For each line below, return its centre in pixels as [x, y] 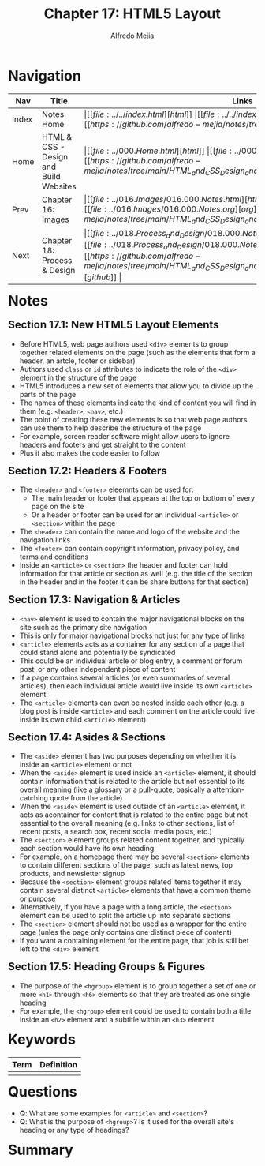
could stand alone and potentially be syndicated [97, 652]
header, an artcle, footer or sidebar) [78, 361]
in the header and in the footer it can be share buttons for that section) [134, 582]
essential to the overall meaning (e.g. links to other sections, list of [127, 823]
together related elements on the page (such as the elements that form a [137, 352]
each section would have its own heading [87, 849]
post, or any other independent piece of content [97, 669]
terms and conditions [54, 557]
